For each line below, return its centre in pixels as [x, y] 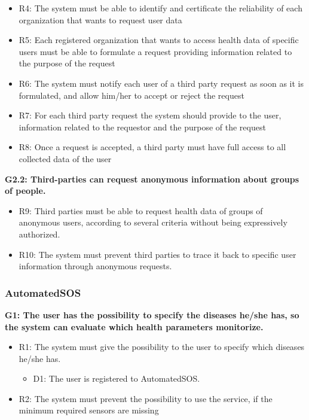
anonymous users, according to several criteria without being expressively [153, 222]
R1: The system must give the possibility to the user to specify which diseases [162, 347]
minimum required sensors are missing [89, 410]
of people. [25, 191]
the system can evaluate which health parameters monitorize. [134, 326]
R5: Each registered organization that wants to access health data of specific [159, 40]
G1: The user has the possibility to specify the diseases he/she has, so [152, 314]
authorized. [39, 234]
